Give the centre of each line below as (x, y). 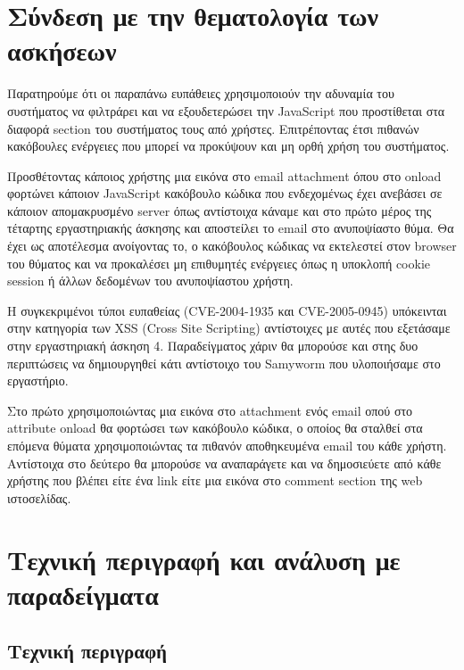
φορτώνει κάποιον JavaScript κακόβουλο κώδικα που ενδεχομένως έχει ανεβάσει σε (225, 193)
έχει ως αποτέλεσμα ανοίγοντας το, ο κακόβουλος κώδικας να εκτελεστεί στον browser (232, 246)
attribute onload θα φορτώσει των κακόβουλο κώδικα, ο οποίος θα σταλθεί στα (215, 428)
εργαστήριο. (38, 380)
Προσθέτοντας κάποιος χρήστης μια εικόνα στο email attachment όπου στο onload (224, 175)
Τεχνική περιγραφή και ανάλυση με (204, 559)
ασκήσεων (62, 50)
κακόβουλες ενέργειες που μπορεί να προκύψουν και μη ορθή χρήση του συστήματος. (228, 146)
